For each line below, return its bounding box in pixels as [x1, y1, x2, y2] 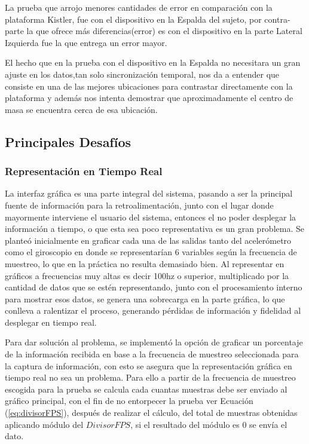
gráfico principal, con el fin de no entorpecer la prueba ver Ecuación [5, 394, 253, 407]
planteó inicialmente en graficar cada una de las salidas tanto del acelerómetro [5, 234, 292, 246]
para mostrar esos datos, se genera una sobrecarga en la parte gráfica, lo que [5, 292, 285, 305]
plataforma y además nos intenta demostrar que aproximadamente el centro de [5, 91, 293, 104]
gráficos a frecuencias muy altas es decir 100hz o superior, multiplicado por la [5, 269, 289, 281]
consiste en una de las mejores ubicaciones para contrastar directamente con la [5, 79, 293, 92]
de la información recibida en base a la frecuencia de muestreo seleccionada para [5, 348, 299, 360]
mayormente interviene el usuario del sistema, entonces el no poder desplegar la [5, 210, 296, 223]
